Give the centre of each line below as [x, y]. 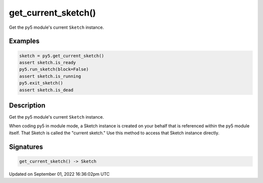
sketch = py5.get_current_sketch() [62, 56]
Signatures [26, 147]
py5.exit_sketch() [41, 83]
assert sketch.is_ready [48, 62]
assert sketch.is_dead [46, 90]
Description [27, 105]
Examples [24, 41]
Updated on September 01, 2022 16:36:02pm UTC [59, 174]
